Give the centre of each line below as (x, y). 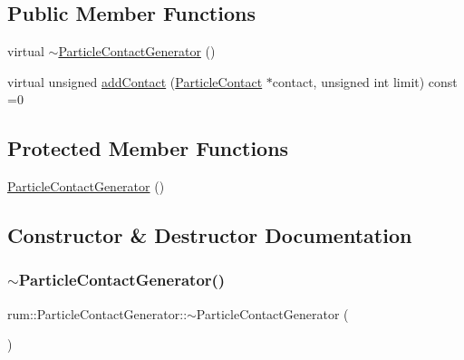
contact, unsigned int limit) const (365, 81)
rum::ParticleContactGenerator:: (97, 313)
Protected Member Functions (148, 148)
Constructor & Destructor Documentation (210, 235)
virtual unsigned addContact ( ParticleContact (135, 81)
